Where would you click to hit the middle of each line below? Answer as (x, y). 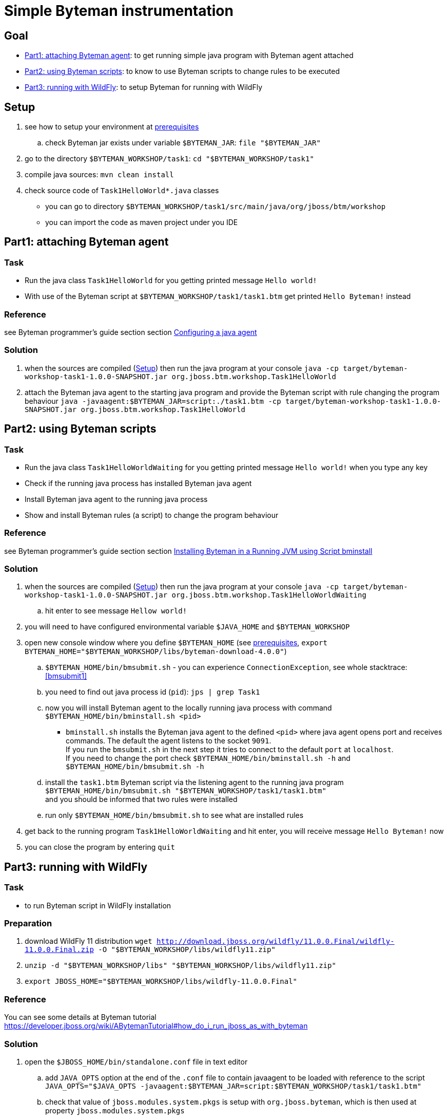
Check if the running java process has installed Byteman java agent (138, 483)
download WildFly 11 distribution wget (89, 941)
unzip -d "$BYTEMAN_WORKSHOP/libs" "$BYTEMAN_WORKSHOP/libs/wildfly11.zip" (180, 966)
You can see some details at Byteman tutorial (80, 1017)
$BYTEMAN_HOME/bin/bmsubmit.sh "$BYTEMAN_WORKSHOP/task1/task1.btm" (186, 791)
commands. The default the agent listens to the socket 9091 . (169, 741)
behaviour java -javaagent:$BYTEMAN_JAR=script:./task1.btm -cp (153, 401)
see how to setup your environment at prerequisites (112, 127)
